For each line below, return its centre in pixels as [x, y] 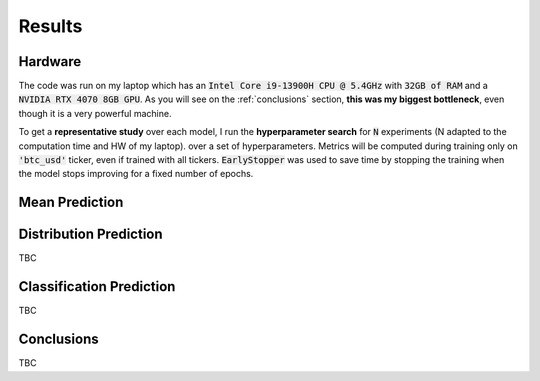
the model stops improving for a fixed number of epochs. [136, 174]
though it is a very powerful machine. [95, 113]
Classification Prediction [97, 286]
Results [50, 26]
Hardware [50, 61]
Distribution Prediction [91, 234]
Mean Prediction [71, 202]
